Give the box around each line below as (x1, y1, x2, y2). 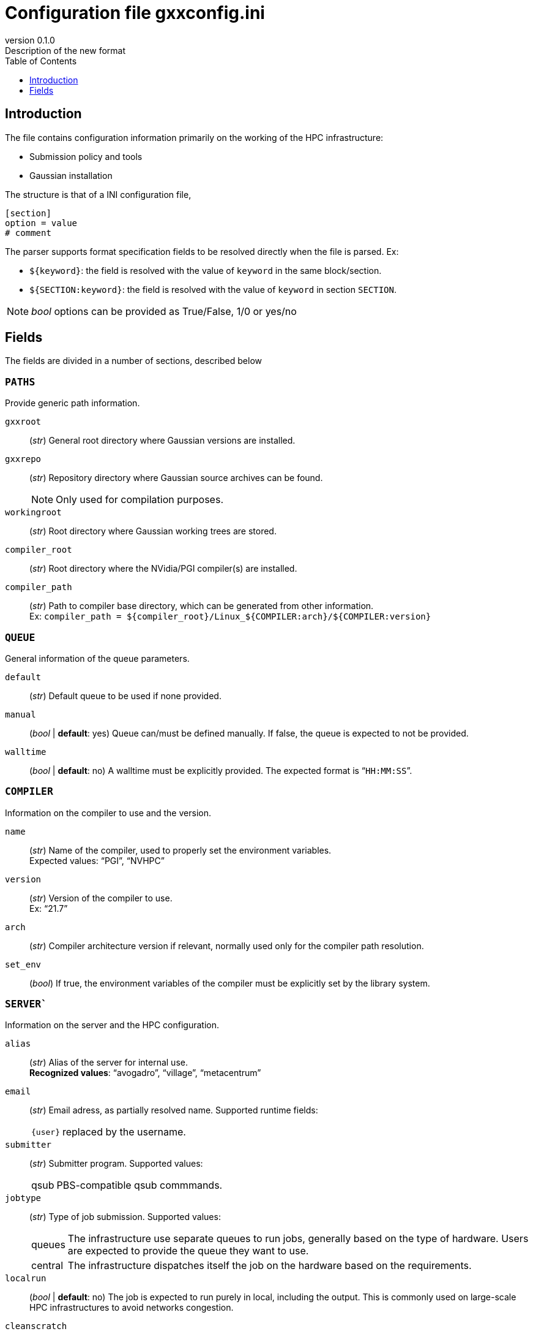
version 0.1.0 (5, 34, 55, 45)
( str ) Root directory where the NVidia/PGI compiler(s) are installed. (29, 563, 297, 574)
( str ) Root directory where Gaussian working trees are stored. (29, 526, 277, 537)
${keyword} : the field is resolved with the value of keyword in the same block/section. (29, 265, 382, 276)
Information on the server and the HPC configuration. (5, 1020, 219, 1031)
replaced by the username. (62, 1126, 186, 1139)
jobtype (5, 1193, 42, 1203)
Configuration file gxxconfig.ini (5, 2, 265, 23)
